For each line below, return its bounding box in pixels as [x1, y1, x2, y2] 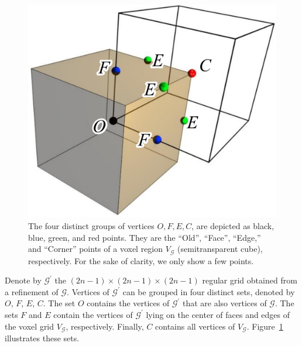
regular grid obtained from [202, 274, 297, 286]
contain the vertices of [53, 308, 133, 320]
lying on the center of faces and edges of [146, 308, 290, 320]
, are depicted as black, [191, 219, 274, 231]
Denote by [5, 274, 42, 286]
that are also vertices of [182, 297, 267, 309]
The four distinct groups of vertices [28, 219, 155, 231]
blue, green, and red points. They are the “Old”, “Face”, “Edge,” [28, 231, 261, 243]
